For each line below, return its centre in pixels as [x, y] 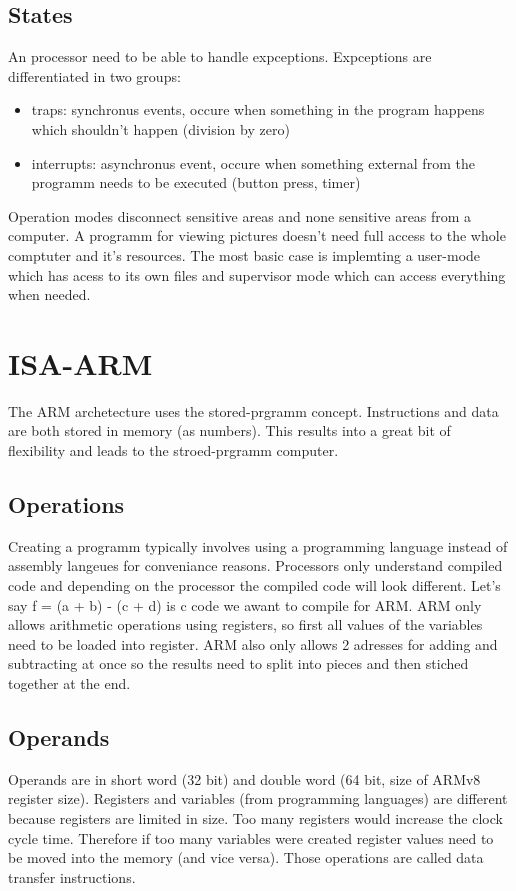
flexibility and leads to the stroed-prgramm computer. [173, 450]
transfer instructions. [72, 876]
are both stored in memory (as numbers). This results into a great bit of [229, 430]
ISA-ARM [80, 362]
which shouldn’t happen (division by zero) [160, 128]
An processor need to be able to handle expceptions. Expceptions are [220, 56]
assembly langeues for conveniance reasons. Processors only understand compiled [255, 565]
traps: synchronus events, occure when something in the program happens [258, 109]
